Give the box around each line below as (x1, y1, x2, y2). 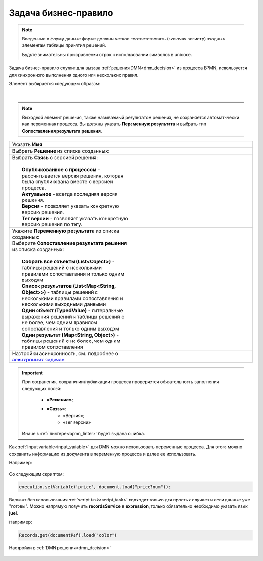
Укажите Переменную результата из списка (12, 227, 119, 234)
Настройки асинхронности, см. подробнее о (12, 350, 119, 357)
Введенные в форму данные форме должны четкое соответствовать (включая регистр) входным (22, 36, 226, 41)
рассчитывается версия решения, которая (21, 172, 124, 179)
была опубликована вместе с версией (21, 179, 113, 185)
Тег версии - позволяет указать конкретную (21, 215, 129, 222)
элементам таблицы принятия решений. (22, 42, 107, 48)
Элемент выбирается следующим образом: (9, 80, 101, 86)
